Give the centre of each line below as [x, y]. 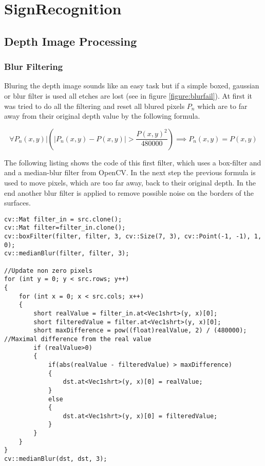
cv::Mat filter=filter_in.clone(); [65, 228]
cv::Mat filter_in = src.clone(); [63, 219]
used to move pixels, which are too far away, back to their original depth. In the [130, 182]
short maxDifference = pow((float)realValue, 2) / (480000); [140, 331]
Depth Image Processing [71, 41]
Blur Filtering [34, 67]
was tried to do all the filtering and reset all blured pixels [94, 106]
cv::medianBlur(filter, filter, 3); [67, 254]
